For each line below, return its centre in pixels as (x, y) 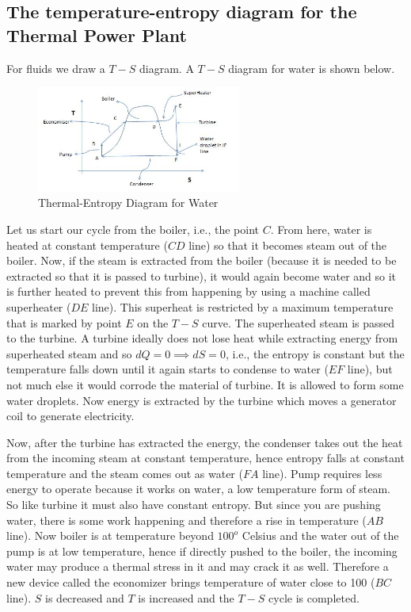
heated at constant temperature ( (87, 245)
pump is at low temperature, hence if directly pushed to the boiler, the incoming (202, 551)
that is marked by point (64, 322)
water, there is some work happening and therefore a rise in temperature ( (186, 520)
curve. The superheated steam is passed (299, 322)
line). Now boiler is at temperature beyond (110, 535)
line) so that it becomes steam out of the (288, 245)
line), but (370, 369)
